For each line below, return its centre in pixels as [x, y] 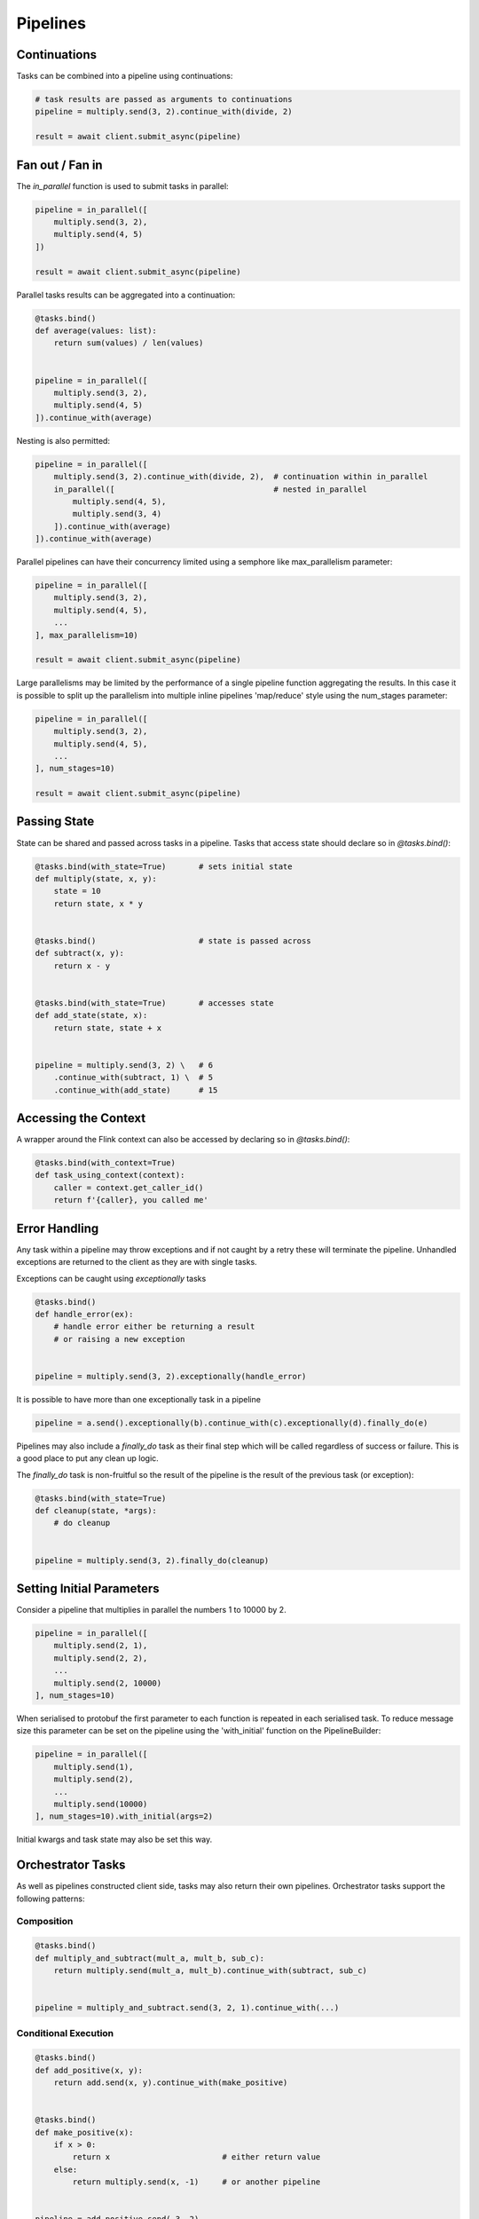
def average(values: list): [96, 331]
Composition [45, 1922]
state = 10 [77, 891]
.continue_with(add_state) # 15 [136, 1090]
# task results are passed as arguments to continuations [164, 99]
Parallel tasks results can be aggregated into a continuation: [126, 295]
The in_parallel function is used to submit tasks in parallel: [123, 186]
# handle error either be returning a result [154, 1327]
